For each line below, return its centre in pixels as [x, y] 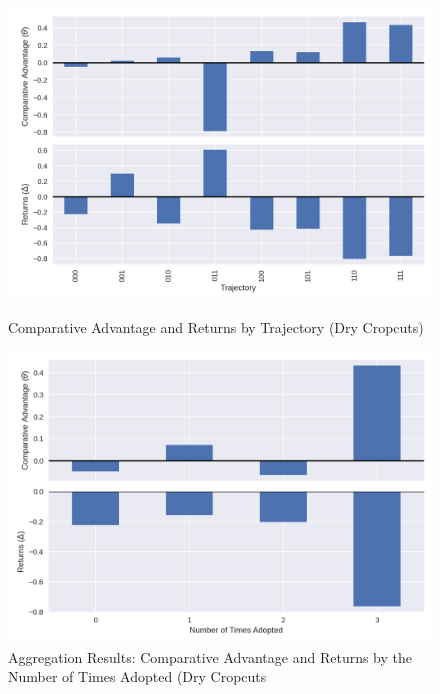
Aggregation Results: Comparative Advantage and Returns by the [210, 656]
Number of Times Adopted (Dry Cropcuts [137, 676]
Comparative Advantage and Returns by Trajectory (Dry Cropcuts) [216, 327]
